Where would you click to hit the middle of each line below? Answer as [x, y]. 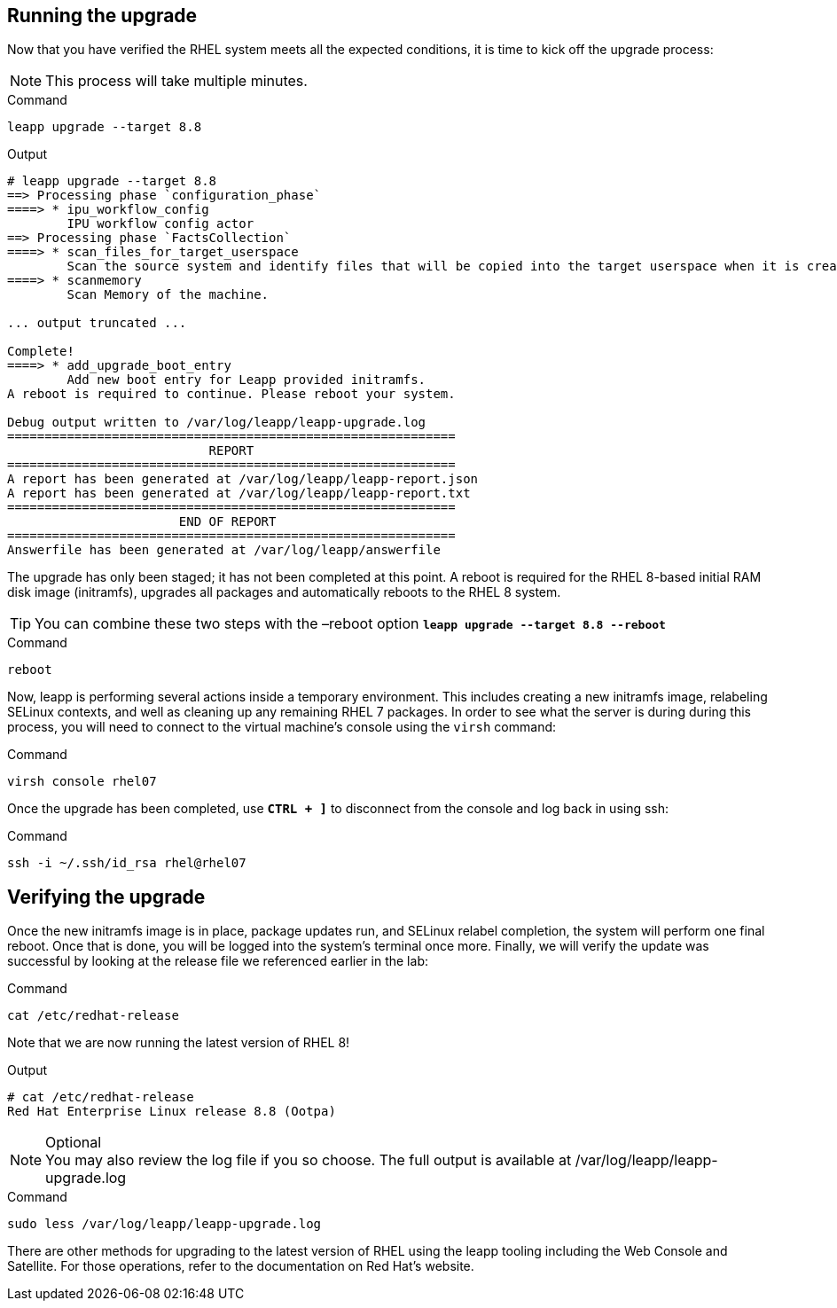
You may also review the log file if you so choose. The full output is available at [309, 1160]
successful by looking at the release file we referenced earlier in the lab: [218, 961]
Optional [74, 1143]
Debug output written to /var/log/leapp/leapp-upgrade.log [217, 423]
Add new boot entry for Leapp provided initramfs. [246, 380]
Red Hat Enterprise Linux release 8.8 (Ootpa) [172, 1112]
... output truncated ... [97, 323]
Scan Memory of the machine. [168, 295]
